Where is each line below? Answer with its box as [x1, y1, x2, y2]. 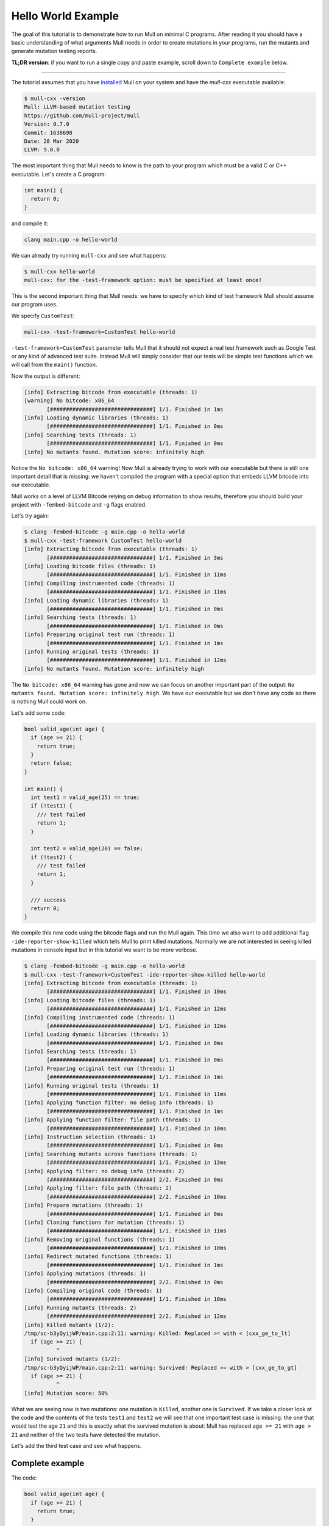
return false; [30, 760, 73, 767]
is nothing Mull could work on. [11, 698, 88, 705]
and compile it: [11, 220, 49, 227]
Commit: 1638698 [24, 129, 73, 136]
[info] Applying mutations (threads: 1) [24, 1270, 146, 1277]
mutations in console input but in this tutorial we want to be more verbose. [11, 946, 198, 953]
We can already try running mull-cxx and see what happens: [11, 251, 167, 259]
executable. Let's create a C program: [11, 170, 107, 178]
